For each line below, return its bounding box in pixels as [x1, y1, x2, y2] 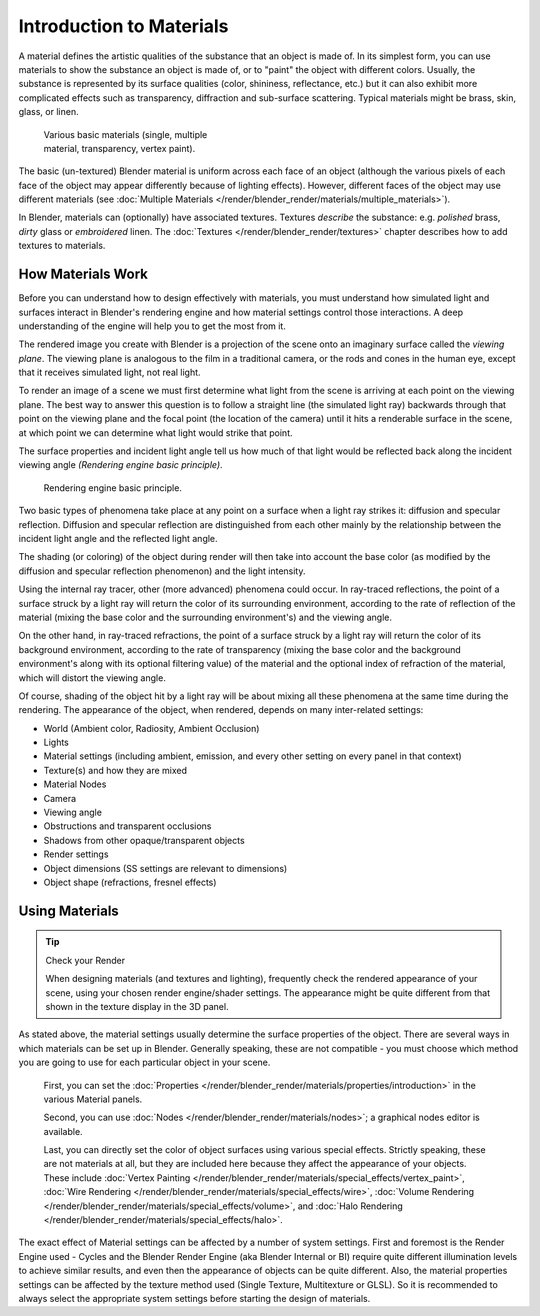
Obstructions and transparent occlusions [43, 820, 212, 832]
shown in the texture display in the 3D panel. [45, 1000, 229, 1012]
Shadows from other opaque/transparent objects [43, 834, 245, 846]
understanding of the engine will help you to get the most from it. [18, 320, 287, 332]
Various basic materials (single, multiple [43, 128, 208, 140]
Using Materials [18, 902, 119, 919]
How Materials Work [18, 266, 149, 283]
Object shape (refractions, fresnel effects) [43, 876, 217, 888]
